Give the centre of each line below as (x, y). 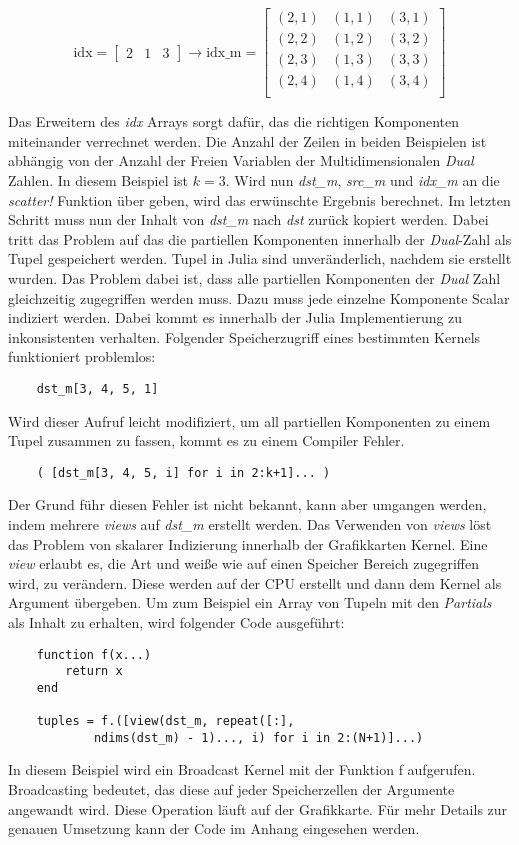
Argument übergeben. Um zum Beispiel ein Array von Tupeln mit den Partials (250, 602)
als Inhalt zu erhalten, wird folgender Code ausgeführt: (176, 621)
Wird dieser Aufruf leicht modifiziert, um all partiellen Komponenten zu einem (249, 420)
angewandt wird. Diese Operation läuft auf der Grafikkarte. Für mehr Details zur (258, 808)
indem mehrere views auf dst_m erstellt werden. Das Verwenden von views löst (250, 523)
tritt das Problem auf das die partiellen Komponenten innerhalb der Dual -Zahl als (260, 238)
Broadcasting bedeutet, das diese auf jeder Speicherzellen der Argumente (231, 789)
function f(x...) (94, 654)
